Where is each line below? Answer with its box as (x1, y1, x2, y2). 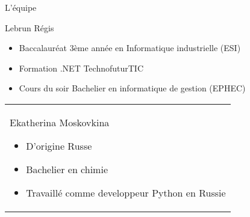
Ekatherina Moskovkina (10, 115, 110, 129)
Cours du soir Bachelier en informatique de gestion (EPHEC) (19, 82, 246, 94)
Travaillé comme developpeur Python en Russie (26, 185, 226, 200)
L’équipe (5, 1, 37, 13)
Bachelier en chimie (26, 162, 108, 176)
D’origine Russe (26, 138, 92, 153)
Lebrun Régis (5, 21, 54, 34)
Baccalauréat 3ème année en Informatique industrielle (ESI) (19, 41, 241, 54)
